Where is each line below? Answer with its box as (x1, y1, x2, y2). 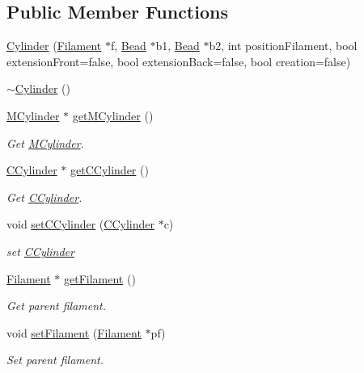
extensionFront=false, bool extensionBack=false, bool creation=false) (6, 52, 351, 69)
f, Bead (111, 37, 146, 54)
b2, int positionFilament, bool (209, 37, 358, 54)
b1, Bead (155, 37, 200, 54)
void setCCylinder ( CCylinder (6, 216, 154, 233)
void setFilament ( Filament (6, 324, 142, 341)
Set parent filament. (6, 351, 104, 368)
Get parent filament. (6, 297, 107, 314)
